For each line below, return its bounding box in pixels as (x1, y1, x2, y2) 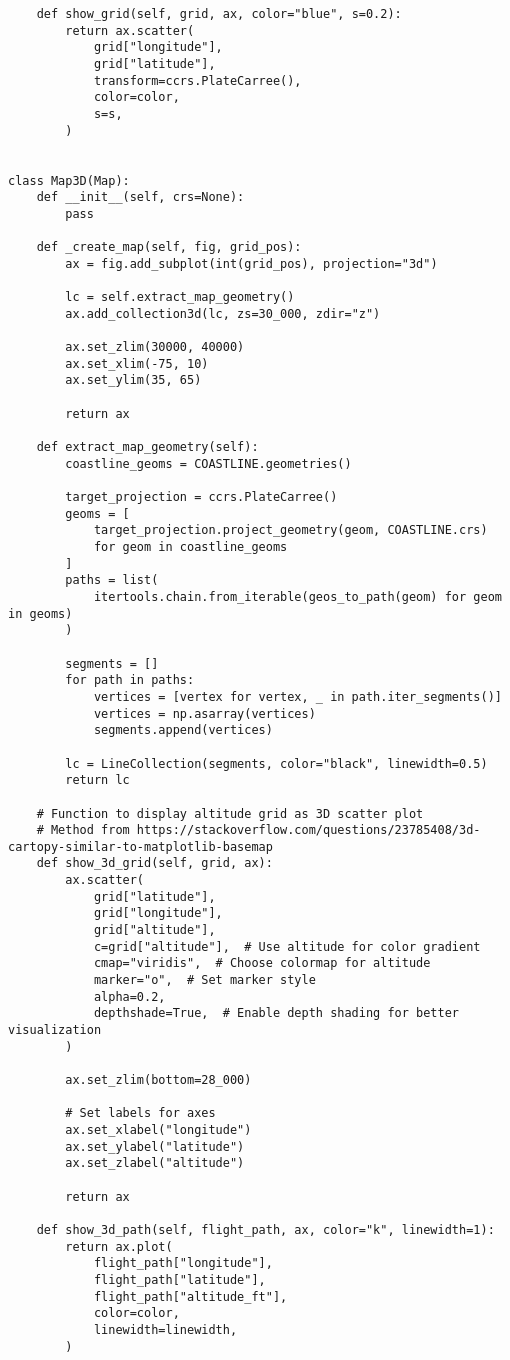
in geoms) (8, 606, 73, 621)
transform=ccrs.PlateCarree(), (93, 73, 302, 88)
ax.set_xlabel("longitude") (65, 1122, 252, 1137)
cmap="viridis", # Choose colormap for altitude (93, 956, 431, 971)
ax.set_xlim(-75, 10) (65, 356, 209, 371)
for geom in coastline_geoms (93, 540, 288, 554)
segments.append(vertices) (93, 723, 273, 738)
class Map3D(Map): (8, 173, 130, 188)
